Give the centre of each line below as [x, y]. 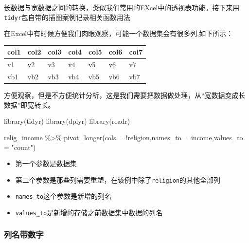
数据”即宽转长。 [29, 104]
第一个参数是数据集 [46, 163]
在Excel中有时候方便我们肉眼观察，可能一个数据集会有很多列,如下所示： [119, 33]
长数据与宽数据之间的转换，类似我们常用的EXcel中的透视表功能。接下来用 [122, 7]
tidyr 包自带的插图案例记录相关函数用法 [67, 17]
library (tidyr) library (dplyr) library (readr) [67, 121]
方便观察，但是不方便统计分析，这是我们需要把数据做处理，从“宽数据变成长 [125, 95]
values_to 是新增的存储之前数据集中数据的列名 [89, 212]
